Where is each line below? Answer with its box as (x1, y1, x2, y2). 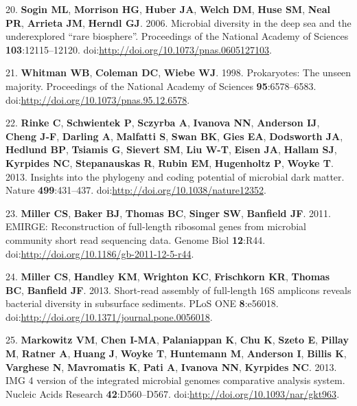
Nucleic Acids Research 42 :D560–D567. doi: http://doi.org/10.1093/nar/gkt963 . (5, 386, 340, 401)
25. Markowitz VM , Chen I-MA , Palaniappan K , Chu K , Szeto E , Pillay (5, 332, 349, 347)
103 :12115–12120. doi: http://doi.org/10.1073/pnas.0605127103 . (5, 42, 272, 56)
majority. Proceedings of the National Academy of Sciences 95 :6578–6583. (5, 78, 316, 93)
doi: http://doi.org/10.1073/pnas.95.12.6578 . (5, 92, 190, 106)
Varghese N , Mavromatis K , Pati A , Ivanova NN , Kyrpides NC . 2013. (5, 359, 337, 374)
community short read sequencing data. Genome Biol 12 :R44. (5, 232, 266, 247)
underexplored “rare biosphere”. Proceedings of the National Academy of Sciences (5, 29, 349, 43)
